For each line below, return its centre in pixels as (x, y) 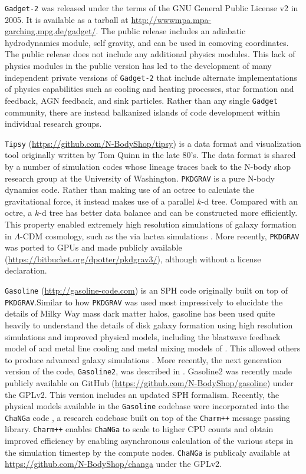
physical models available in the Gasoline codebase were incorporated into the (147, 406)
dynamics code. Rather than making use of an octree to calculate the (130, 190)
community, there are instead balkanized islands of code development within (142, 112)
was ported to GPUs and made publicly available (93, 247)
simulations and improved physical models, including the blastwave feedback (143, 336)
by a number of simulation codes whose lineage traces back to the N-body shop (148, 166)
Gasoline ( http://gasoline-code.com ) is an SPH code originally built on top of (147, 290)
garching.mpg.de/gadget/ (50, 31)
